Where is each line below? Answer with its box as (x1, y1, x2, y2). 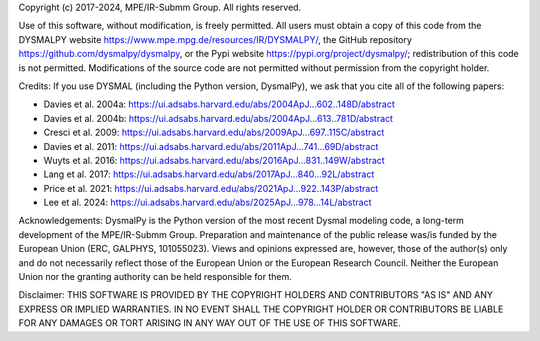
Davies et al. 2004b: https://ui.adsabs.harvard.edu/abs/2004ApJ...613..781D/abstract (43, 112, 394, 124)
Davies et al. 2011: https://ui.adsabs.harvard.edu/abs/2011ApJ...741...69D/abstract (43, 140, 379, 152)
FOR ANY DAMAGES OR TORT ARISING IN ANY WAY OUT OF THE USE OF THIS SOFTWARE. (18, 317, 402, 329)
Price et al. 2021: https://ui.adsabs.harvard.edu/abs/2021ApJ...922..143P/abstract (43, 182, 379, 194)
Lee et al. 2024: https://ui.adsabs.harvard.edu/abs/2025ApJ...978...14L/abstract (43, 196, 372, 209)
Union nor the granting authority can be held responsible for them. (18, 271, 292, 283)
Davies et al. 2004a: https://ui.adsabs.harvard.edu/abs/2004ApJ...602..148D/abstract (43, 98, 395, 110)
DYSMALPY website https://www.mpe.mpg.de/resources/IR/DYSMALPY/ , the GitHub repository (18, 33, 412, 45)
